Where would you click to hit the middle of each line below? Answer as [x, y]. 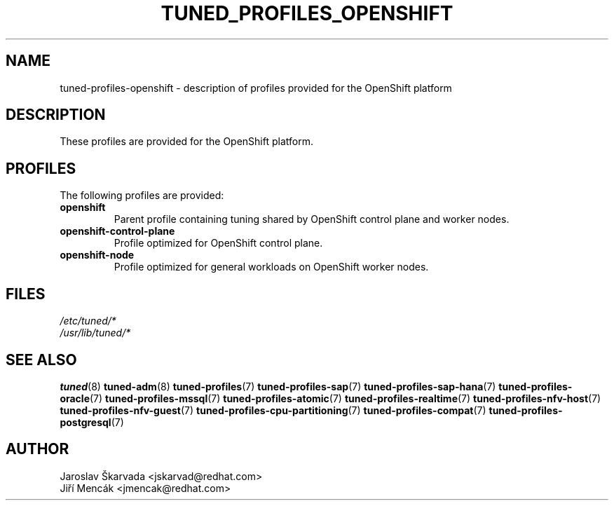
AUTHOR [37, 449]
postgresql [86, 422]
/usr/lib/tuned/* [95, 333]
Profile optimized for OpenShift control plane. [218, 243]
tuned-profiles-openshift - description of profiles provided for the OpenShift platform [256, 88]
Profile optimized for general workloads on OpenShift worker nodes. [271, 267]
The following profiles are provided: [142, 196]
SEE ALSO [41, 360]
